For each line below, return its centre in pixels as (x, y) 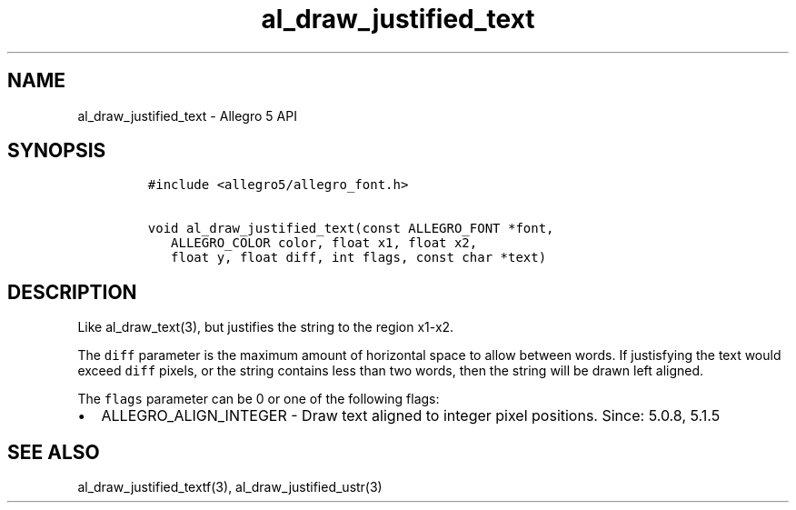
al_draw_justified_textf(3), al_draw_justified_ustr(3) (230, 487)
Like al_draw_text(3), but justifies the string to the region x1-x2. (266, 327)
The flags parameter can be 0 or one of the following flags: (259, 399)
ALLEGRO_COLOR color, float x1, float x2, (324, 243)
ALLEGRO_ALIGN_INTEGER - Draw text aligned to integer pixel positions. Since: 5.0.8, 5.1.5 (411, 416)
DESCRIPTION (72, 292)
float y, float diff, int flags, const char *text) (359, 258)
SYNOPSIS (57, 151)
